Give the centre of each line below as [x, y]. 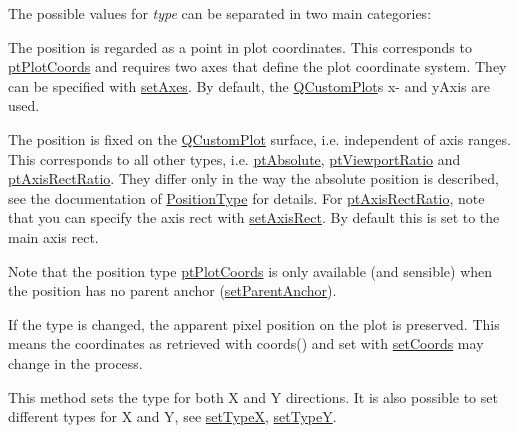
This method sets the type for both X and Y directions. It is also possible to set [253, 396]
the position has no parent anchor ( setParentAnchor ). [172, 290]
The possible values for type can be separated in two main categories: [220, 13]
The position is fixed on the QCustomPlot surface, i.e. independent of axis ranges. [259, 138]
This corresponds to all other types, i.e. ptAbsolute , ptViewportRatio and [234, 158]
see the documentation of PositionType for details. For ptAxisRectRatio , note [246, 197]
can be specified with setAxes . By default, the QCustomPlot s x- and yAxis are [249, 85]
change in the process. [75, 362]
